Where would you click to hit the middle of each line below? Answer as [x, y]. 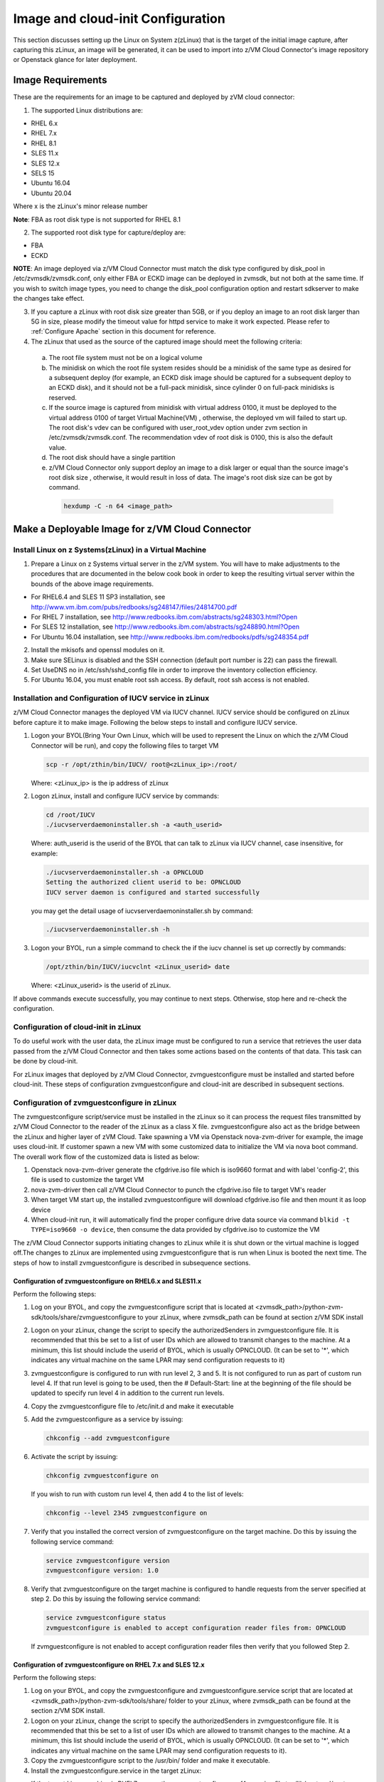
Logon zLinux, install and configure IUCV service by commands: [125, 796]
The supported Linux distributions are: [87, 110]
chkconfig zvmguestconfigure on [102, 1476]
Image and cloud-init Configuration [119, 19]
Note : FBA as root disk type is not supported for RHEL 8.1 [97, 219]
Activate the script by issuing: [74, 1457]
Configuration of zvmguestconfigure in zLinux [95, 1103]
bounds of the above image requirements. [92, 584]
